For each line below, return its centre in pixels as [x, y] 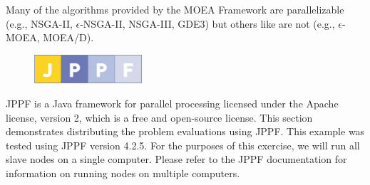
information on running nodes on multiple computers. [123, 173]
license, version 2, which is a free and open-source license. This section [159, 117]
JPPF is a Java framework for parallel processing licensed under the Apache [172, 103]
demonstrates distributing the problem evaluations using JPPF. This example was [185, 131]
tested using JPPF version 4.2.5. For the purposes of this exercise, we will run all [183, 145]
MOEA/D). [68, 37]
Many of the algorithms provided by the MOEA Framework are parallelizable [175, 9]
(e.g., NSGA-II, [39, 23]
